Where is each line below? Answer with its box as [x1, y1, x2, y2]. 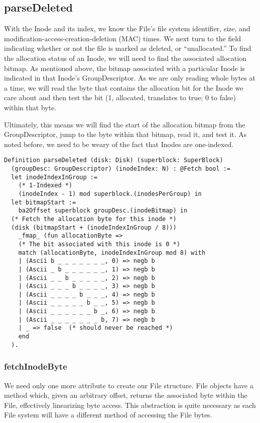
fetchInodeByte [4, 360, 67, 373]
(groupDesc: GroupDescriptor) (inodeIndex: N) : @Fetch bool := [11, 165, 231, 172]
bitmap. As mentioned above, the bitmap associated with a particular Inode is [4, 62, 245, 73]
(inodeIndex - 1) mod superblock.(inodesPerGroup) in [18, 190, 202, 197]
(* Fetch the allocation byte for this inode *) [11, 215, 177, 223]
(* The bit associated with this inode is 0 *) [18, 240, 180, 248]
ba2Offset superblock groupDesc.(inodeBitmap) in [18, 207, 188, 215]
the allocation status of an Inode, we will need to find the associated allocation [4, 52, 246, 63]
